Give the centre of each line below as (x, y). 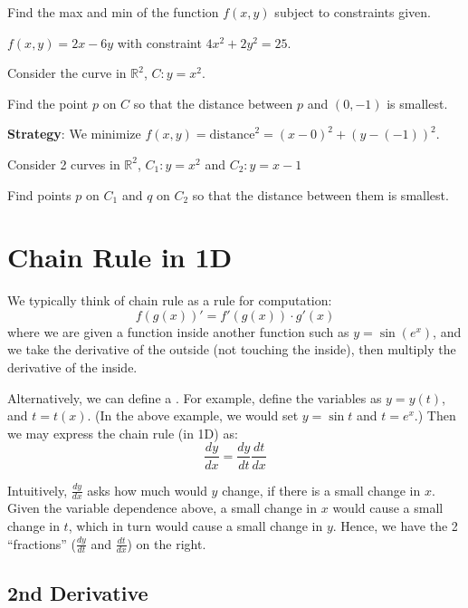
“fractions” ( (42, 543)
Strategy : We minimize (74, 134)
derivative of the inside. (72, 367)
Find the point (48, 103)
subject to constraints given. (353, 12)
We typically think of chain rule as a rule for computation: (170, 300)
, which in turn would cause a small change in (196, 525)
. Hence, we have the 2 (395, 525)
